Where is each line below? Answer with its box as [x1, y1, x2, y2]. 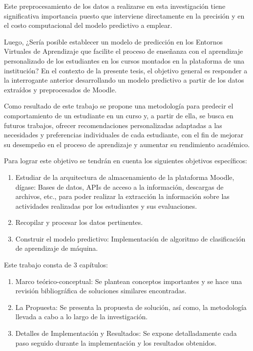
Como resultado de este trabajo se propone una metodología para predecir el [4, 101, 233, 111]
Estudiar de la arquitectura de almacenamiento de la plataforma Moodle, [15, 172, 234, 182]
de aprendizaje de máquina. [15, 243, 98, 253]
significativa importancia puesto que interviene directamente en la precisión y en [4, 10, 245, 21]
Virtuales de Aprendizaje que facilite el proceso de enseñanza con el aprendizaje [4, 46, 243, 56]
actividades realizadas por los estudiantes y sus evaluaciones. [15, 200, 197, 211]
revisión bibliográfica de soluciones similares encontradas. [15, 285, 187, 296]
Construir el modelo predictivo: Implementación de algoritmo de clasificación [15, 233, 246, 243]
